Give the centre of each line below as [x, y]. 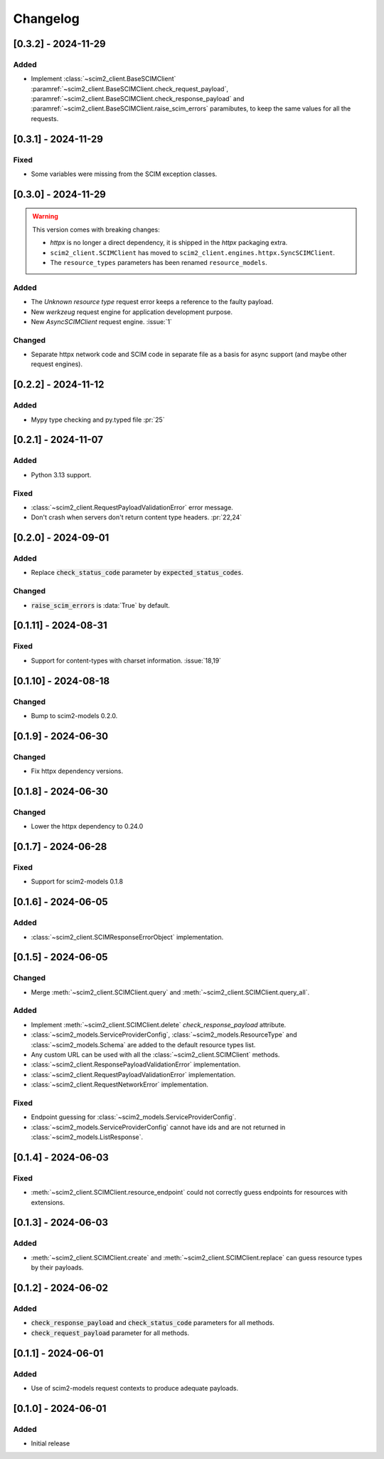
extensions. [48, 1202]
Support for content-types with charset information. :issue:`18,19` [126, 660]
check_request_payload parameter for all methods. [110, 1333]
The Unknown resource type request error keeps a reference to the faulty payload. [152, 302]
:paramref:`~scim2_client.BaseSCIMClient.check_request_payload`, [130, 88]
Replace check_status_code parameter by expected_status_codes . [137, 573]
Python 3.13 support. [61, 474]
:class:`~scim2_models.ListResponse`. [87, 1137]
